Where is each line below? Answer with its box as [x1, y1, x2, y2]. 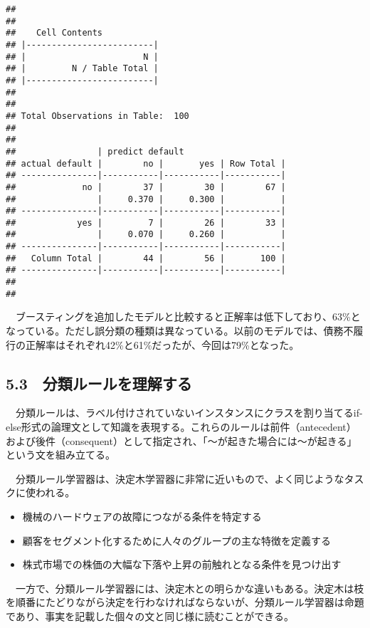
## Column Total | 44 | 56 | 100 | [6, 253, 286, 263]
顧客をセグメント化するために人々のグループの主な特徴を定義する [22, 533, 331, 548]
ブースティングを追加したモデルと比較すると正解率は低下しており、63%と [15, 309, 361, 324]
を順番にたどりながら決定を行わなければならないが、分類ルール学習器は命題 [6, 595, 364, 609]
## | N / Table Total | [6, 63, 159, 74]
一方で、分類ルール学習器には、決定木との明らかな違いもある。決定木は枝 [15, 580, 364, 595]
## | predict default [6, 146, 184, 157]
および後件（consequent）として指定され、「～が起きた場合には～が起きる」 [6, 433, 357, 448]
